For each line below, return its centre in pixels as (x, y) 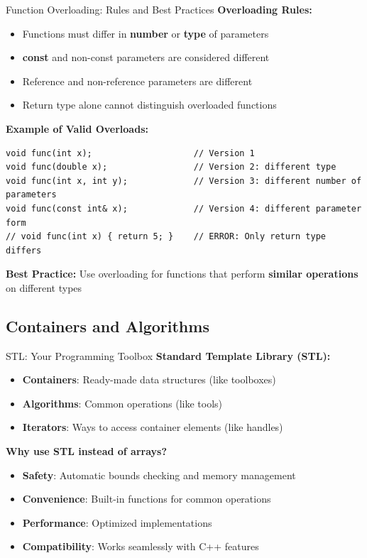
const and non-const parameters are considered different (146, 57)
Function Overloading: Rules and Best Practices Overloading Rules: (159, 9)
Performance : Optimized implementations (117, 522)
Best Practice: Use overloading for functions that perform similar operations (182, 274)
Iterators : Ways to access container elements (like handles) (153, 427)
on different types (44, 287)
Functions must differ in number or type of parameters (146, 33)
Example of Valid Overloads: (77, 128)
